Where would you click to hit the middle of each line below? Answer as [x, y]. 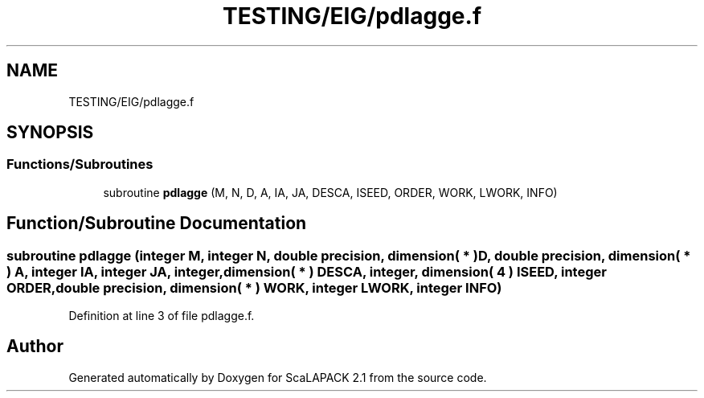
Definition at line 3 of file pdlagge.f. [162, 316]
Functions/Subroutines [80, 164]
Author [35, 347]
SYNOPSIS [50, 133]
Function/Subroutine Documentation [157, 224]
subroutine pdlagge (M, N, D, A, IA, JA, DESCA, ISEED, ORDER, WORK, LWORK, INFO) [330, 192]
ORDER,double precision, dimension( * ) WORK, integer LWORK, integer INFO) [254, 287]
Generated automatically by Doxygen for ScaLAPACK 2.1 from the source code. [278, 377]
